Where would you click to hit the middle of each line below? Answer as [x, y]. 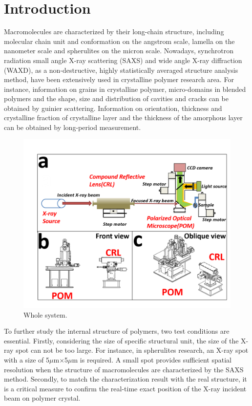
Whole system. [45, 314]
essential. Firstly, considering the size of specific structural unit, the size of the [121, 340]
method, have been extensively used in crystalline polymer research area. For [119, 79]
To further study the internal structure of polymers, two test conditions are [117, 331]
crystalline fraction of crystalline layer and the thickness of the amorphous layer [123, 118]
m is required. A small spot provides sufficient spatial [152, 359]
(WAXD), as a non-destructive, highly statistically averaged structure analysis [121, 70]
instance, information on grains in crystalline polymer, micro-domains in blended [125, 89]
